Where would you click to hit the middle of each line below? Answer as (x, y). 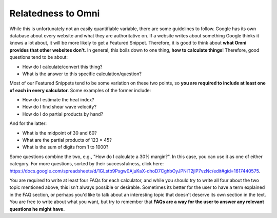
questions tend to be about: (38, 57)
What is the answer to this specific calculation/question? (82, 74)
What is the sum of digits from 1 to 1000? (65, 147)
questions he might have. (37, 209)
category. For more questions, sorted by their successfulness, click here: (87, 164)
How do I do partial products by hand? (63, 114)
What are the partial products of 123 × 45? (67, 140)
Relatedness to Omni (55, 13)
